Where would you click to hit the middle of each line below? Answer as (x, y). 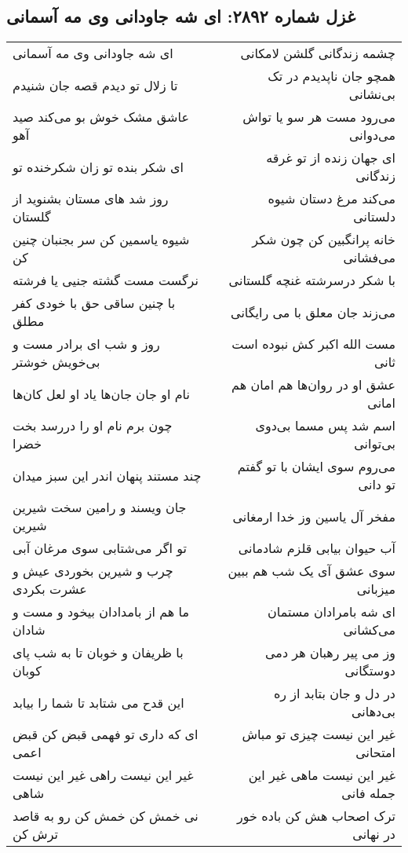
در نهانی (374, 834)
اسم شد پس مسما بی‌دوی (325, 426)
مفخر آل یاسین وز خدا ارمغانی (314, 516)
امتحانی (375, 752)
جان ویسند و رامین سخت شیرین (100, 507)
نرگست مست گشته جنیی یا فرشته (106, 280)
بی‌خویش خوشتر (56, 362)
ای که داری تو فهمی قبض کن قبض (106, 734)
